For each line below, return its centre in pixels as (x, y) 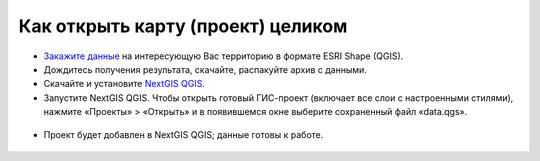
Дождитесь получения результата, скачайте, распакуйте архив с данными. (205, 69)
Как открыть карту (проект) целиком (183, 26)
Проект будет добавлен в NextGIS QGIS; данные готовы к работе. (183, 134)
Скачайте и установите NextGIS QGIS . (124, 84)
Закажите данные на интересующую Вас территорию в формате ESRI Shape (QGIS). (223, 56)
